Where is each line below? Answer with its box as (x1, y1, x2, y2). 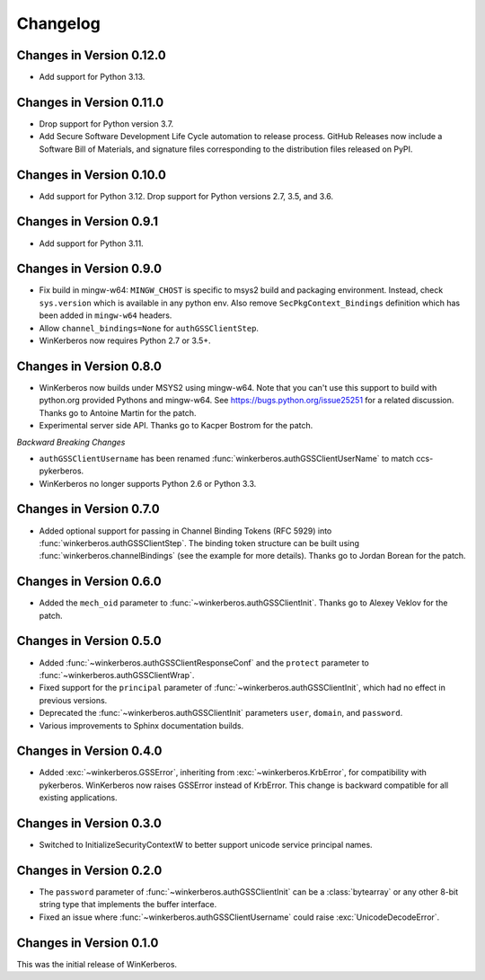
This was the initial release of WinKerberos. (16, 958, 178, 969)
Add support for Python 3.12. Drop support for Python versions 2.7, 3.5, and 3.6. (39, 190, 334, 201)
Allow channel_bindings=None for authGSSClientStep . (39, 322, 260, 333)
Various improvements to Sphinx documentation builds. (39, 720, 244, 731)
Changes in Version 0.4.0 (16, 744, 163, 759)
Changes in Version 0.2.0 (16, 862, 163, 878)
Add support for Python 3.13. (39, 72, 145, 83)
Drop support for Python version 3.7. (39, 118, 174, 129)
